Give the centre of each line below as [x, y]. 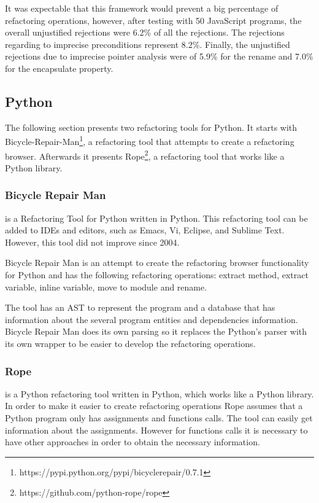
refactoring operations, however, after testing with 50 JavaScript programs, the [153, 20]
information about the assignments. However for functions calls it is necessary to [156, 430]
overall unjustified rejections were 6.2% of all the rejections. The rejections [145, 32]
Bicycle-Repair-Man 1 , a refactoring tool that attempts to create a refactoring [150, 141]
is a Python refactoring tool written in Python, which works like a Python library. [159, 393]
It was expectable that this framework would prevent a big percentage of [142, 8]
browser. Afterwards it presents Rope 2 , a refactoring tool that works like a [145, 155]
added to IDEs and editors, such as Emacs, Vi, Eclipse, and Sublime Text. [145, 230]
